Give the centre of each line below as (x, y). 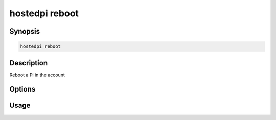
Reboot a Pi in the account (37, 75)
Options (22, 89)
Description (29, 63)
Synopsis (25, 31)
